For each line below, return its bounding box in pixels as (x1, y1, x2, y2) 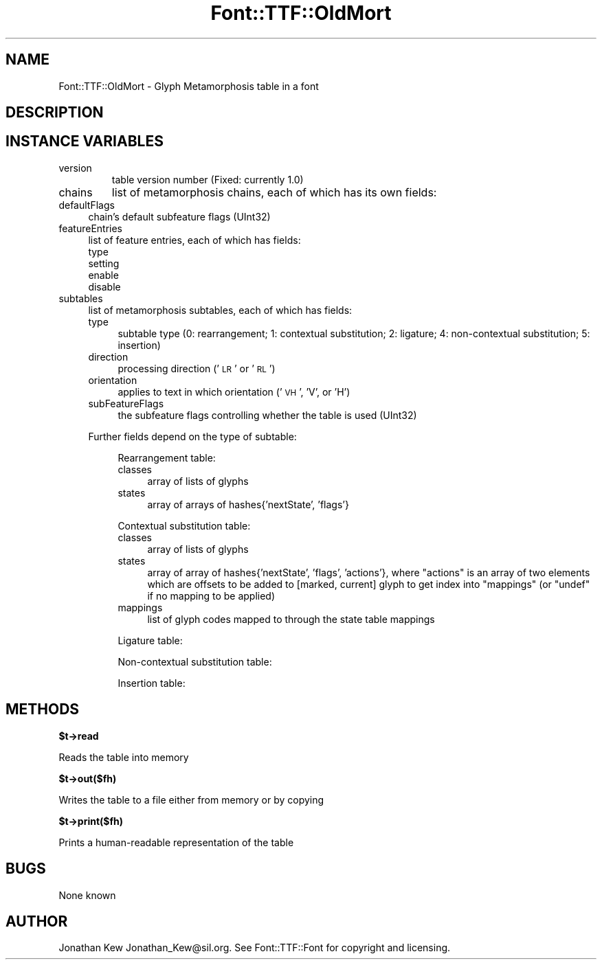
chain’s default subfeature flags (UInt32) (88, 210, 271, 223)
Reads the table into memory (58, 751, 189, 763)
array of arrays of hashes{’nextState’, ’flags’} (147, 498, 349, 510)
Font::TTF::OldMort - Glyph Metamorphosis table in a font (58, 80, 319, 92)
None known (58, 889, 116, 901)
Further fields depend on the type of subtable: (88, 430, 297, 442)
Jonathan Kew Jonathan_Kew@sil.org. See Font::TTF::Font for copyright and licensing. (58, 942, 451, 954)
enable (88, 269, 119, 281)
